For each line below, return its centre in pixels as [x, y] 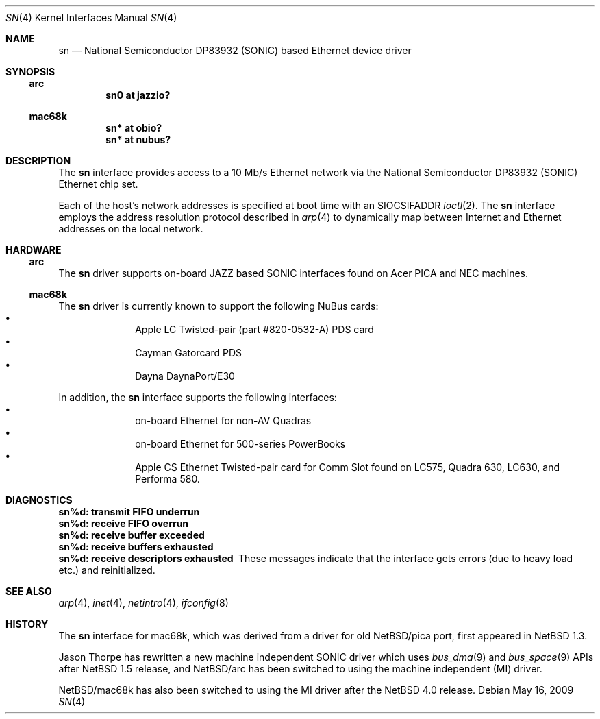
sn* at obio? [134, 128]
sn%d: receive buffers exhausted [136, 547]
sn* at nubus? [138, 139]
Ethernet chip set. [98, 184]
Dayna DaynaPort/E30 [185, 376]
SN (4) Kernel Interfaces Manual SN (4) [91, 17]
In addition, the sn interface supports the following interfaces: [198, 397]
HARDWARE [34, 250]
